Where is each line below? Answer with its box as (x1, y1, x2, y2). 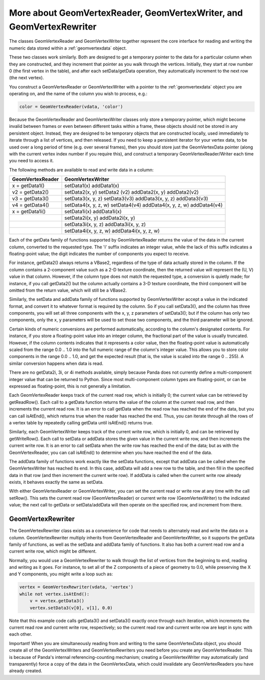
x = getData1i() (12, 208, 46, 215)
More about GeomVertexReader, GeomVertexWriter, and (9, 7, 243, 18)
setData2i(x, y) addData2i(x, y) (64, 214, 135, 221)
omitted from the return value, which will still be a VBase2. (9, 287, 127, 293)
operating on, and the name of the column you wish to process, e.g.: (9, 91, 147, 97)
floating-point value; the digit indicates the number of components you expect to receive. (9, 251, 190, 257)
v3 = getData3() (12, 195, 49, 202)
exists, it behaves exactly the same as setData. (9, 479, 104, 485)
